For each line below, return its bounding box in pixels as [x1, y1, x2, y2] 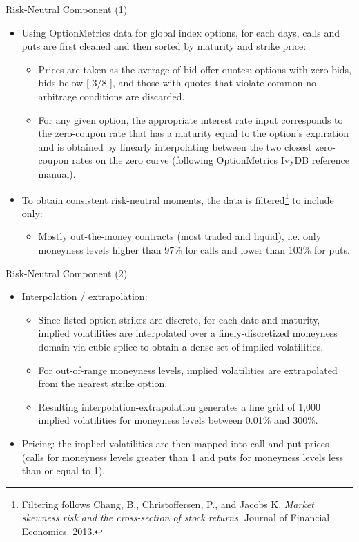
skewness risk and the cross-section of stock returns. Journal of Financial [21, 510, 330, 525]
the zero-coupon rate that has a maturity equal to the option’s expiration [38, 126, 349, 140]
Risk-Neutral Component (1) [6, 2, 128, 16]
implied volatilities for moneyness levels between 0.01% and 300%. [38, 413, 318, 427]
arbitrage [38, 88, 77, 103]
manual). [38, 166, 76, 180]
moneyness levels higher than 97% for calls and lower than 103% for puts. [38, 242, 350, 256]
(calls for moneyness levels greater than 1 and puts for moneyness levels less [21, 449, 343, 464]
